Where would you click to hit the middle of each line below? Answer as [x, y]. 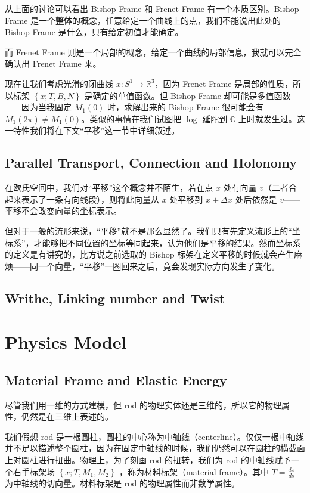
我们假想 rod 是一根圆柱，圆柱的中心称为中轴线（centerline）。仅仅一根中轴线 [154, 436]
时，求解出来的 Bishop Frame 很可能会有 [186, 107]
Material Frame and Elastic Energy [116, 379]
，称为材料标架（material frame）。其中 [194, 471]
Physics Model [66, 342]
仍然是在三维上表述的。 [67, 416]
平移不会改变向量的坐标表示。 [63, 211]
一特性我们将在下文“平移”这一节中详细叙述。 [92, 130]
